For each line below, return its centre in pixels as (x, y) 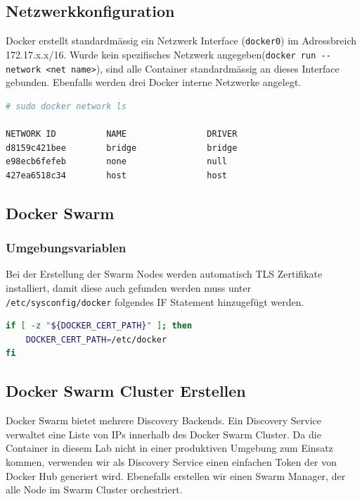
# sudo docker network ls (66, 106)
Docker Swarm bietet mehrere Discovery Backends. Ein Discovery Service (164, 420)
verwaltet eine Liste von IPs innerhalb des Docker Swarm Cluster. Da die (163, 434)
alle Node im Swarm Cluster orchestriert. (94, 489)
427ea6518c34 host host (116, 175)
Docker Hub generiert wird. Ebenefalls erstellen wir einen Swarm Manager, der (176, 475)
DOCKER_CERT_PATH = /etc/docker (96, 339)
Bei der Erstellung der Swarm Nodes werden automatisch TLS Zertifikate (164, 274)
